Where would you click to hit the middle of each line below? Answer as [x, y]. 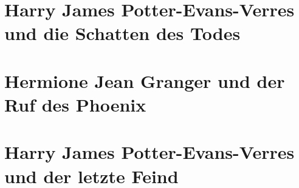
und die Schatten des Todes [122, 33]
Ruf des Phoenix [75, 104]
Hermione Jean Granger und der [145, 80]
